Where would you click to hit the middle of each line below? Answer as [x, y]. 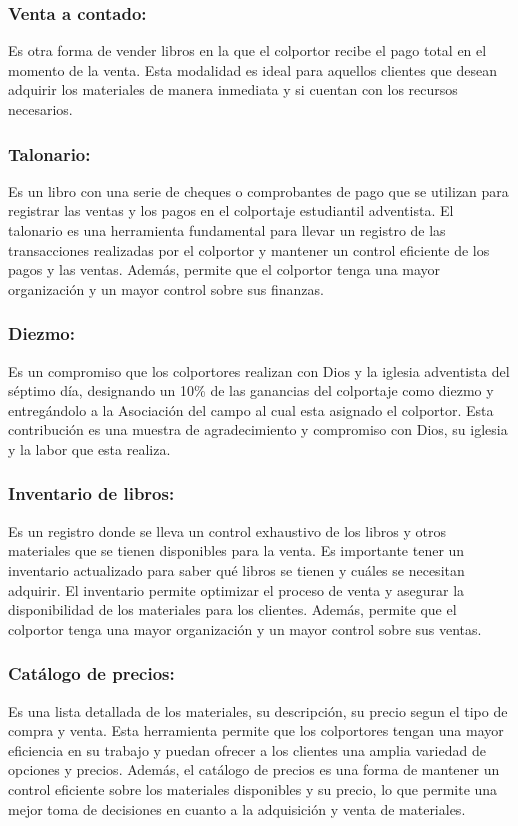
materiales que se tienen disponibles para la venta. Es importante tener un [236, 550]
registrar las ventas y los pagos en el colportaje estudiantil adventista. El [231, 210]
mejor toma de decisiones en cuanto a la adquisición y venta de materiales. [237, 808]
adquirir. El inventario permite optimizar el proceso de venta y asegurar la [236, 589]
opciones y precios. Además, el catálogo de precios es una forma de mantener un [254, 769]
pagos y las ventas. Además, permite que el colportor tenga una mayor [224, 269]
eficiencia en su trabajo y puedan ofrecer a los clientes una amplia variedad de [247, 749]
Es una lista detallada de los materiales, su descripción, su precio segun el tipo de [258, 710]
